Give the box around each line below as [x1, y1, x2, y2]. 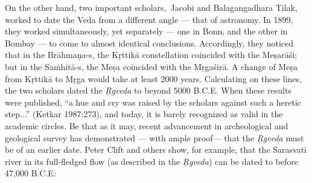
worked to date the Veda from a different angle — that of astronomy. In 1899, [5, 13, 293, 25]
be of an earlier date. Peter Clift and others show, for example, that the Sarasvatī [5, 143, 307, 156]
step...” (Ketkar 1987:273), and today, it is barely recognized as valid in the [5, 108, 283, 120]
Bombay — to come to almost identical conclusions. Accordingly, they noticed [5, 36, 293, 49]
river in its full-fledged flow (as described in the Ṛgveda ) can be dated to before [5, 155, 299, 167]
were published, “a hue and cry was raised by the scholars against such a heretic [5, 95, 302, 108]
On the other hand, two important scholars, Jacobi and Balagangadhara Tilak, [5, 1, 298, 13]
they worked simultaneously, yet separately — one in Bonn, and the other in [5, 25, 288, 37]
